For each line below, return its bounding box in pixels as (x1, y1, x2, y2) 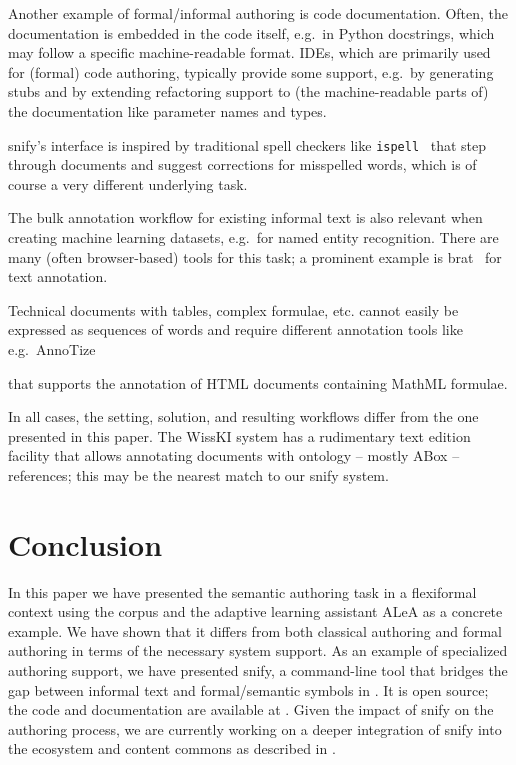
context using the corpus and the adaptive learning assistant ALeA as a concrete (8, 601, 503, 622)
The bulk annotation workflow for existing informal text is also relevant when (8, 207, 483, 228)
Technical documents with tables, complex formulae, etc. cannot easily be (8, 299, 459, 320)
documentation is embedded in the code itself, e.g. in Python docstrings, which (8, 22, 495, 43)
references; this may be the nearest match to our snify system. (8, 464, 389, 485)
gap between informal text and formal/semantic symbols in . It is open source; (8, 679, 489, 700)
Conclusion (8, 523, 163, 564)
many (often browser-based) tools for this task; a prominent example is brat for (8, 246, 502, 267)
